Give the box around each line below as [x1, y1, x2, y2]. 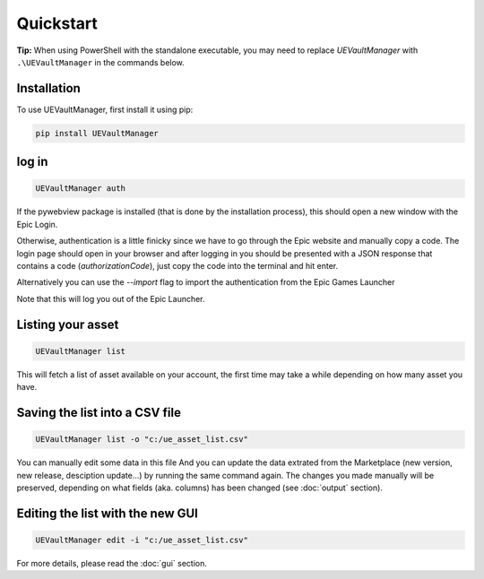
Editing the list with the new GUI [16, 506, 199, 521]
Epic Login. [16, 219, 58, 229]
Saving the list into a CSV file [16, 404, 181, 420]
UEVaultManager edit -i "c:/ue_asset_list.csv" [35, 534, 248, 545]
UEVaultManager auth [35, 184, 125, 194]
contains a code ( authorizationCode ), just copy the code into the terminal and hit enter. [16, 260, 339, 271]
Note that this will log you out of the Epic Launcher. [16, 293, 205, 304]
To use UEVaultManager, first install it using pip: [16, 104, 194, 115]
